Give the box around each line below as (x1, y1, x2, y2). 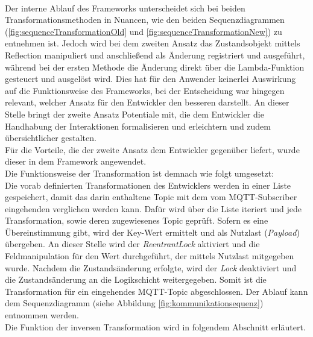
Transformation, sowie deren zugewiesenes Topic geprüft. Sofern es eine (5, 214, 268, 227)
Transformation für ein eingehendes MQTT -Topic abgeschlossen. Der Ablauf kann (5, 285, 308, 297)
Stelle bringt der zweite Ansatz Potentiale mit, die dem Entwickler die (5, 107, 264, 120)
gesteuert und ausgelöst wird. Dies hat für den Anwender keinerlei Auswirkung (5, 72, 296, 85)
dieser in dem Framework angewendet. (5, 155, 147, 168)
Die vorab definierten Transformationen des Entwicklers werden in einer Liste (5, 178, 291, 191)
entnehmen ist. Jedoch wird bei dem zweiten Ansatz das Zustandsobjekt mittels (5, 37, 300, 49)
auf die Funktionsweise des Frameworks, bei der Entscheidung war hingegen (5, 84, 285, 96)
